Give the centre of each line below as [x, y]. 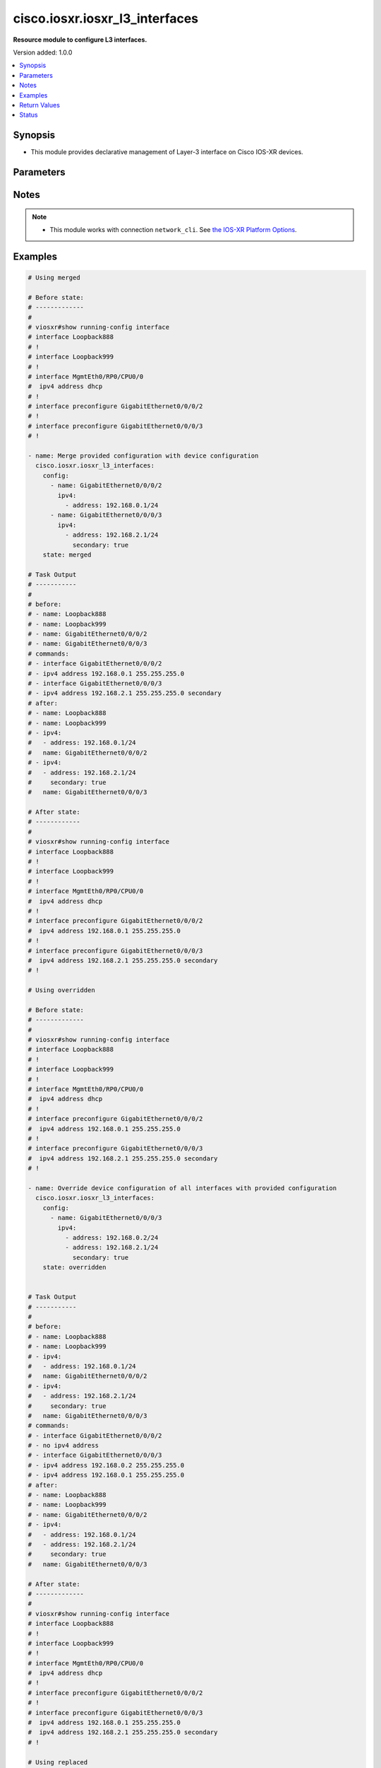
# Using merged [54, 278]
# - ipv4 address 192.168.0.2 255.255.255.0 [106, 1465]
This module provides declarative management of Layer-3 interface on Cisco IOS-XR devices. [167, 152]
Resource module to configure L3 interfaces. [80, 40]
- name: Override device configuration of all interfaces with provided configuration [182, 1188]
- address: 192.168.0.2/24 [111, 1237]
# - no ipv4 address [63, 1446]
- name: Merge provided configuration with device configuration [143, 456]
